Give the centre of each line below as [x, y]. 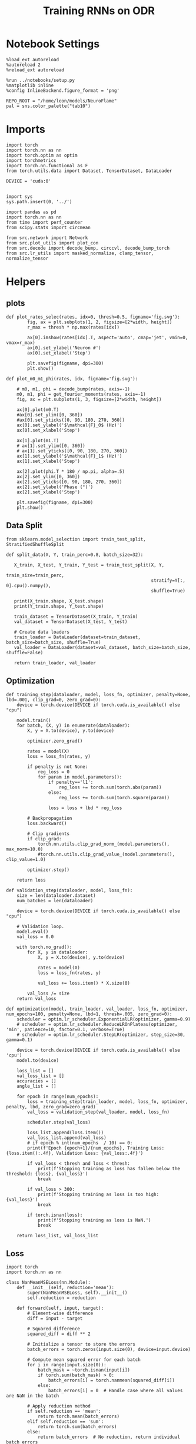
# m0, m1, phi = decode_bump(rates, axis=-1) [74, 389]
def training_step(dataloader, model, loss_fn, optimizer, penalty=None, [99, 694]
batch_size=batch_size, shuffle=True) [54, 642]
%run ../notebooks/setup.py [41, 80]
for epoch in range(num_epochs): [58, 1097]
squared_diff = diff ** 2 [59, 1334]
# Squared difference [54, 1329]
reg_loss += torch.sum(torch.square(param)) [114, 797]
